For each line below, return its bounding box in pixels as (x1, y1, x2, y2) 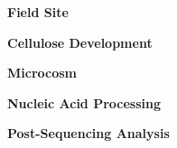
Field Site (7, 3, 69, 21)
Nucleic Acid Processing (7, 93, 162, 112)
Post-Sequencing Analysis (7, 124, 170, 143)
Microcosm (7, 63, 78, 82)
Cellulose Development (7, 32, 153, 51)
